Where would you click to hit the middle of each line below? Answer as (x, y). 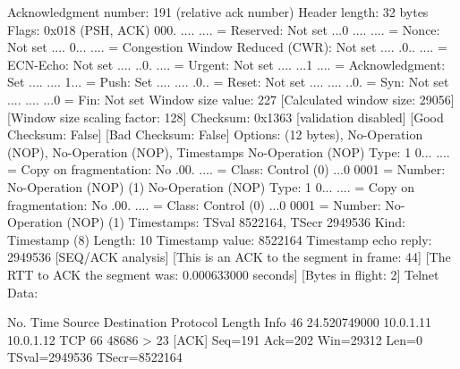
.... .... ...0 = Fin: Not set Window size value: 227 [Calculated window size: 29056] (231, 99)
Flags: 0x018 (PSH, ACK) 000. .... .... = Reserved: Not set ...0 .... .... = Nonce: (224, 29)
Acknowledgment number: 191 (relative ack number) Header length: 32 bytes (218, 12)
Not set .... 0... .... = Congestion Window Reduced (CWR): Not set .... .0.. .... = (227, 47)
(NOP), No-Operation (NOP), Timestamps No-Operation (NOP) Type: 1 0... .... (229, 151)
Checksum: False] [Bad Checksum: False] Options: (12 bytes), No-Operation (215, 134)
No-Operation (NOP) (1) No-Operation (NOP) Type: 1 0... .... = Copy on (211, 186)
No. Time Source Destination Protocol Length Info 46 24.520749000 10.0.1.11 (220, 322)
